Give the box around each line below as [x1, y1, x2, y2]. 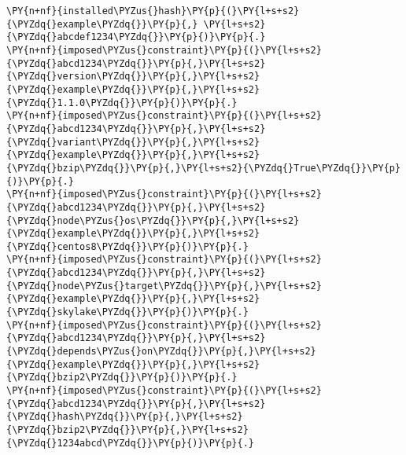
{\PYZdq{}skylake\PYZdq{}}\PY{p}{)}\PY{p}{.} [6, 306, 249, 318]
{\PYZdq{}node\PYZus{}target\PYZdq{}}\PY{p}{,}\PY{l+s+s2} [6, 280, 322, 292]
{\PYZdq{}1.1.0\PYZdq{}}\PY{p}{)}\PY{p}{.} [6, 97, 238, 108]
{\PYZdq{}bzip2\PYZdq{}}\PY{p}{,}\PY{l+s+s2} [6, 424, 249, 435]
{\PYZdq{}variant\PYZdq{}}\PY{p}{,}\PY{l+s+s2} [6, 136, 260, 148]
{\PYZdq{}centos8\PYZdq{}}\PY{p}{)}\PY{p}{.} [6, 240, 249, 252]
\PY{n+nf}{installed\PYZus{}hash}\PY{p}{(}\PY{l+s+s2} [6, 6, 300, 17]
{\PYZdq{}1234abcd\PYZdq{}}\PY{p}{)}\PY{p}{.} [6, 437, 254, 449]
